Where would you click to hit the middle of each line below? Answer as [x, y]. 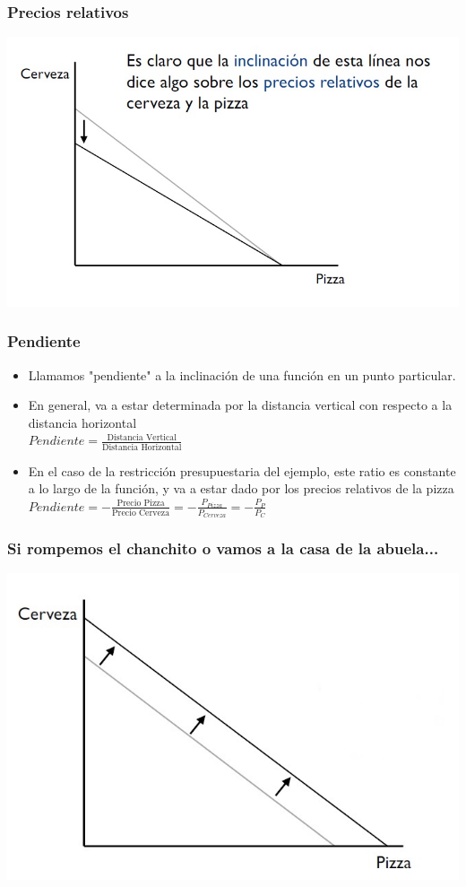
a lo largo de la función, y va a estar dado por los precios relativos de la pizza [241, 488]
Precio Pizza [141, 504]
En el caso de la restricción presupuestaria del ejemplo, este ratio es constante [242, 470]
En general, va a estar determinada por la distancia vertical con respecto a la [240, 405]
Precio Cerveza [141, 513]
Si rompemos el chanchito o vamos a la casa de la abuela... [223, 548]
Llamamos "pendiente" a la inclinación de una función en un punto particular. [242, 374]
